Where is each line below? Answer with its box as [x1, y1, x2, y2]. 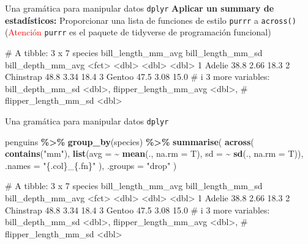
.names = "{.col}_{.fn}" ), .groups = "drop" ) [5, 159, 177, 171]
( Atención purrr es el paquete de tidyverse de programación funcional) [5, 26, 271, 38]
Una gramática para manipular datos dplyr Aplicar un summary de [5, 2, 274, 14]
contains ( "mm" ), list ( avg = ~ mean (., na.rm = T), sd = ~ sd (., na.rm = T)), [5, 147, 304, 160]
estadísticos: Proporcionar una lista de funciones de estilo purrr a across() [5, 13, 296, 26]
